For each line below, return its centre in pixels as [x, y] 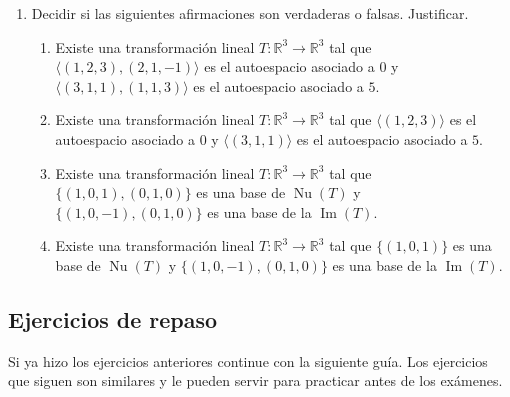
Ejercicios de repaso [113, 318]
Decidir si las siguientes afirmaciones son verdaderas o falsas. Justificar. [250, 13]
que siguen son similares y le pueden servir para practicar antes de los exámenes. [255, 380]
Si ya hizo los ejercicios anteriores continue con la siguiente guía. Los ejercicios [248, 360]
